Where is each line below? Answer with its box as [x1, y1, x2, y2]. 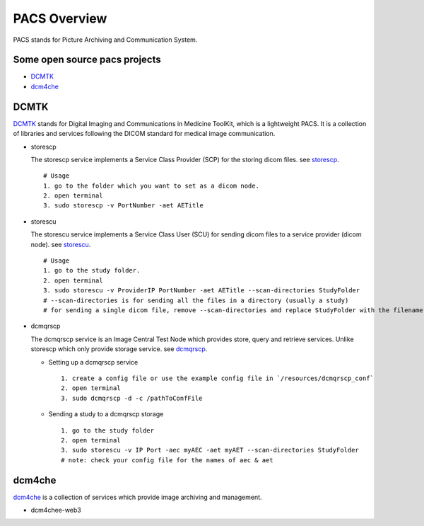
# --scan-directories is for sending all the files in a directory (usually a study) [43, 296, 349, 304]
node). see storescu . [30, 240, 91, 248]
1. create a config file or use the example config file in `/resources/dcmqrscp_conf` [61, 374, 375, 382]
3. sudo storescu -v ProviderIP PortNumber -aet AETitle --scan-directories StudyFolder [43, 287, 360, 295]
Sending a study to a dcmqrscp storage [48, 410, 164, 418]
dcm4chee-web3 [30, 505, 81, 514]
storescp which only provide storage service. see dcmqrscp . [30, 345, 208, 353]
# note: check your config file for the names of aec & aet [61, 456, 273, 464]
